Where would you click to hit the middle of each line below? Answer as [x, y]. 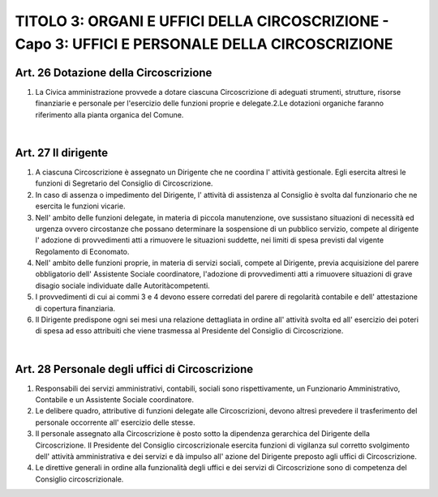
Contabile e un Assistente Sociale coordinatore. [115, 400]
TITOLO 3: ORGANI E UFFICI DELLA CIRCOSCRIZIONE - [202, 21]
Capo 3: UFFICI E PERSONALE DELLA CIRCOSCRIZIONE [204, 44]
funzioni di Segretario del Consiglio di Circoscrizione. [124, 183]
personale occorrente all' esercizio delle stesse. [115, 422]
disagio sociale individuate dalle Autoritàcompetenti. [122, 285]
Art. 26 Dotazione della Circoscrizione [114, 73]
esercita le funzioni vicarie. [80, 206]
